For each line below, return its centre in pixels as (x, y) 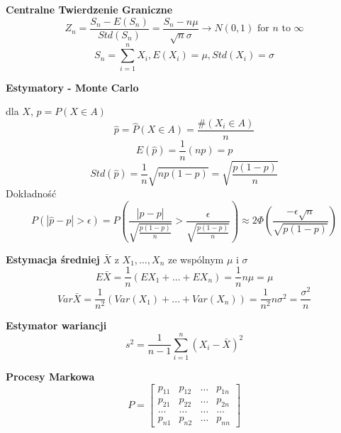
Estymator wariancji (56, 325)
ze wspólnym (196, 259)
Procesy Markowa (50, 377)
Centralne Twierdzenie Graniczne (89, 9)
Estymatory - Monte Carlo (72, 87)
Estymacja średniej (53, 259)
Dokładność (31, 193)
